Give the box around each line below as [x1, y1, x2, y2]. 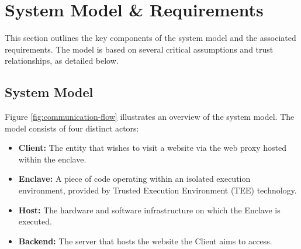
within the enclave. [18, 153, 87, 165]
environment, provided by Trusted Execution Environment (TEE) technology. [18, 184, 297, 196]
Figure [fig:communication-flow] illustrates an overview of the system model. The [5, 110, 295, 123]
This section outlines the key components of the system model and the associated [5, 32, 296, 44]
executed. [18, 215, 52, 227]
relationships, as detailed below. [5, 54, 119, 67]
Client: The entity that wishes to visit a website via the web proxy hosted [18, 141, 287, 154]
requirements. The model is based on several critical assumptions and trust [5, 43, 274, 55]
